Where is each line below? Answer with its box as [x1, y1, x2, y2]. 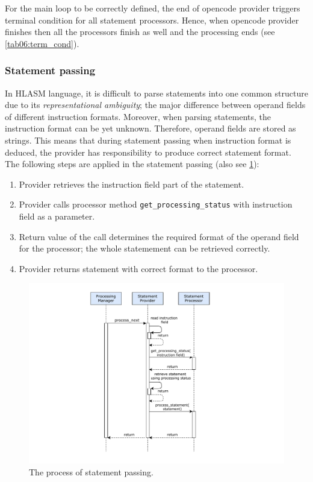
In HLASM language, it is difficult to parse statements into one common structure [5, 86, 308, 99]
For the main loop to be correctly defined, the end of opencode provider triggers [5, 2, 300, 14]
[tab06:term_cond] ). [5, 37, 79, 49]
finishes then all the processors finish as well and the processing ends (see [5, 25, 275, 38]
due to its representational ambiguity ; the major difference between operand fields [5, 98, 306, 111]
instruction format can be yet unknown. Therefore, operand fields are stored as [5, 122, 296, 135]
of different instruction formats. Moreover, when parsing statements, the [5, 110, 271, 122]
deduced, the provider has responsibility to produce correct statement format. [5, 145, 291, 158]
